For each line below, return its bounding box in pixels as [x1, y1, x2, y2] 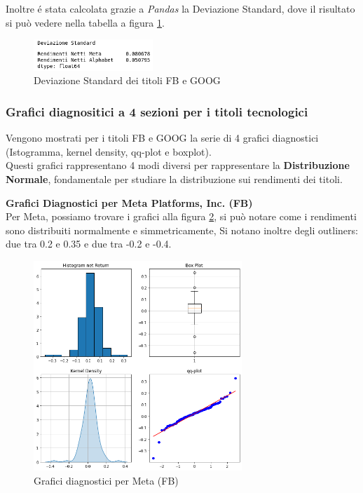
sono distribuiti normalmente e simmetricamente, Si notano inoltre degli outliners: [6, 222, 358, 237]
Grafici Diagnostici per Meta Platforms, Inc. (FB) [6, 195, 253, 210]
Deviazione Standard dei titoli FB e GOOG [34, 73, 221, 88]
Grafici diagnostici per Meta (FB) [34, 473, 179, 487]
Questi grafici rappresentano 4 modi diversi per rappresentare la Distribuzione [6, 158, 350, 173]
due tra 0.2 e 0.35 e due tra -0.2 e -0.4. [6, 236, 172, 251]
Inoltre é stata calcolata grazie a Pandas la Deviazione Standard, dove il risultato [6, 1, 355, 15]
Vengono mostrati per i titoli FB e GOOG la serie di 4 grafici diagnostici [6, 130, 319, 145]
